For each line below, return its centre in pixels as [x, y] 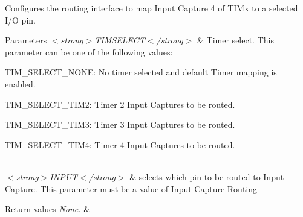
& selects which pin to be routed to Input [207, 176]
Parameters [26, 40]
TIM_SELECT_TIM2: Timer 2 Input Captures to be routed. [120, 104]
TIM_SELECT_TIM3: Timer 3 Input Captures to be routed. [120, 124]
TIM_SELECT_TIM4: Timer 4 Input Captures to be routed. [120, 144]
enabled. [20, 83]
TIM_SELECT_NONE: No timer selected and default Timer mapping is [141, 72]
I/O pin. [20, 20]
